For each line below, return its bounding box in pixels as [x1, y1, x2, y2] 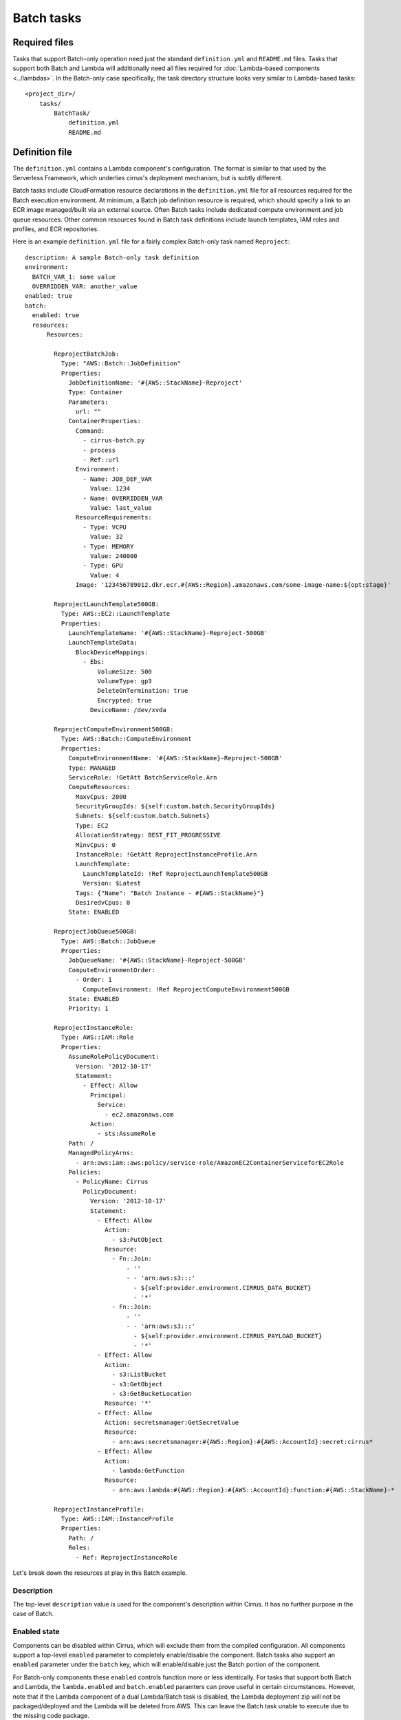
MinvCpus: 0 [76, 841, 116, 849]
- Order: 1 [76, 976, 113, 984]
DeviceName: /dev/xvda [89, 706, 166, 714]
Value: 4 [89, 571, 120, 579]
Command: [76, 427, 105, 435]
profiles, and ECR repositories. [12, 225, 99, 233]
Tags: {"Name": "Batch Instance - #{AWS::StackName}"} [76, 889, 265, 897]
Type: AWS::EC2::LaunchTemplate [61, 610, 171, 618]
